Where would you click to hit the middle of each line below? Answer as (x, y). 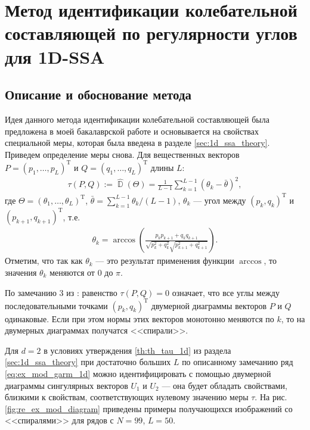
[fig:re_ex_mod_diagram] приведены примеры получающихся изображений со (149, 408)
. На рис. (271, 397)
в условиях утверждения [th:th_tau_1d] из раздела (137, 350)
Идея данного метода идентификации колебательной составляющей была (137, 119)
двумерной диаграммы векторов (209, 305)
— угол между (220, 200)
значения (21, 272)
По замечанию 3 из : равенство (61, 292)
